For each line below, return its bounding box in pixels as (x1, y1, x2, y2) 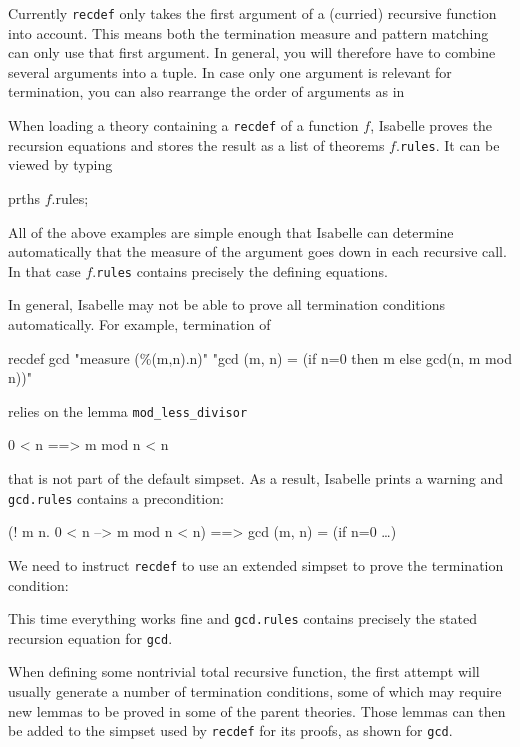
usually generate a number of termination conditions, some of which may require (8, 681, 502, 701)
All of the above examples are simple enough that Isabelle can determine (8, 221, 454, 242)
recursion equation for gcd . (8, 627, 173, 648)
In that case (8, 260, 81, 281)
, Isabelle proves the (370, 115, 493, 136)
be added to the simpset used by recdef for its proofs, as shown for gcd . (8, 720, 453, 741)
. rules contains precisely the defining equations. (92, 260, 388, 281)
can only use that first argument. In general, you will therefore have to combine (8, 42, 496, 63)
